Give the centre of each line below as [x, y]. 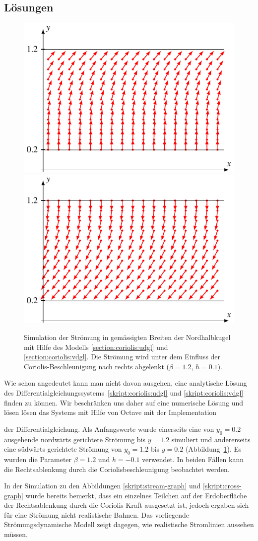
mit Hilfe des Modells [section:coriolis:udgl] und [96, 347]
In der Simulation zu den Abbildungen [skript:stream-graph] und [102, 486]
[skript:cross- [222, 486]
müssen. [16, 534]
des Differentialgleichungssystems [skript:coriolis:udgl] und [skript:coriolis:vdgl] [124, 392]
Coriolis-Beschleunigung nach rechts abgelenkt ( [97, 366]
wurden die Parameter [38, 459]
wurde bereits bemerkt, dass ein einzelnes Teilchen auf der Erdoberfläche [136, 495]
